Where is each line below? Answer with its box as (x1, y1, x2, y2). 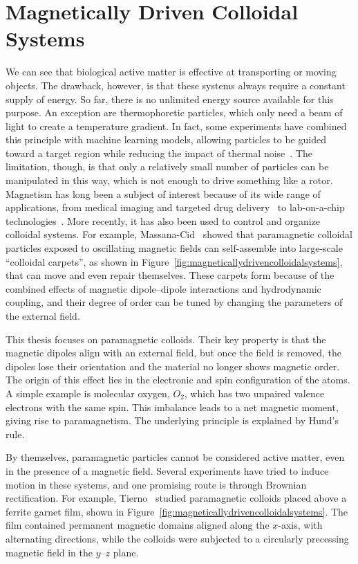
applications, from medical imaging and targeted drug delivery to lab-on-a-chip (6, 200, 345, 215)
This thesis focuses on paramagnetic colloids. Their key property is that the (6, 331, 326, 346)
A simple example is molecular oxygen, (6, 385, 170, 400)
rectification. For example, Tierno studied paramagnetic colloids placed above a (6, 491, 347, 505)
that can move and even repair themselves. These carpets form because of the (6, 268, 335, 282)
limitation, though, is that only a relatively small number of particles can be (6, 159, 329, 174)
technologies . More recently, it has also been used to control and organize (6, 213, 321, 228)
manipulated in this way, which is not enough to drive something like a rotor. (6, 173, 333, 188)
